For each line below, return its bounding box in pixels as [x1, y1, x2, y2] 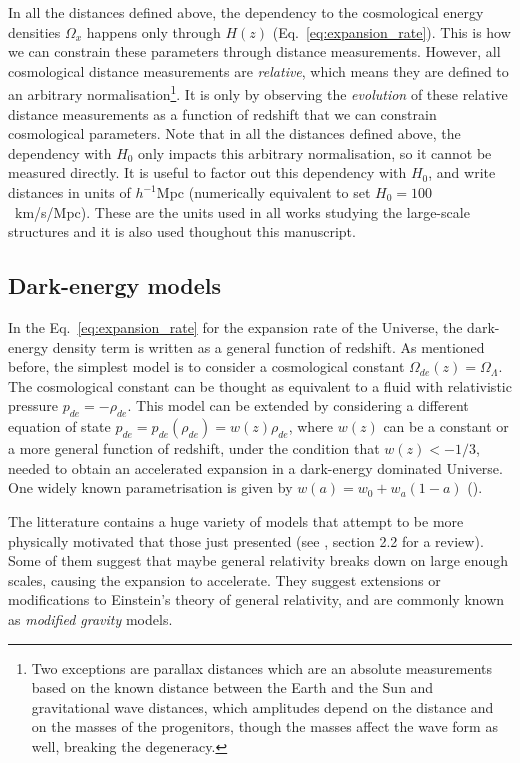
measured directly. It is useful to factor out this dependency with [8, 162, 407, 183]
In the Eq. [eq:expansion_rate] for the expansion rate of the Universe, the [8, 316, 463, 337]
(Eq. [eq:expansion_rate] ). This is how [272, 21, 511, 42]
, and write [428, 162, 496, 183]
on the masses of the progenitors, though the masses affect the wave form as [31, 716, 498, 737]
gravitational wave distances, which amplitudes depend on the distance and [31, 696, 494, 717]
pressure [8, 395, 59, 416]
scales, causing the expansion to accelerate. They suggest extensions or [8, 569, 441, 590]
